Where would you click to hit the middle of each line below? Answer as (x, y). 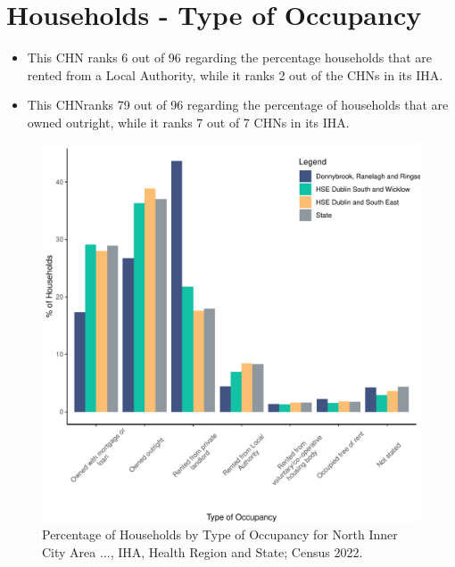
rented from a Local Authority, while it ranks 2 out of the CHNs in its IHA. (235, 74)
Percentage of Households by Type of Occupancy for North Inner (220, 534)
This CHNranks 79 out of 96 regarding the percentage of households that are (238, 105)
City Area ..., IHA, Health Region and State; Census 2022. (203, 551)
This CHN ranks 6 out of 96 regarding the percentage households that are (229, 58)
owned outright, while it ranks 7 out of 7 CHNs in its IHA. (188, 122)
